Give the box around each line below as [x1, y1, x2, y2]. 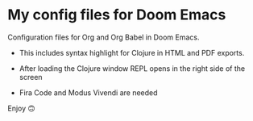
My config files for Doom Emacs [7, 6, 226, 24]
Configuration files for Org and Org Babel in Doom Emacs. [7, 32, 200, 42]
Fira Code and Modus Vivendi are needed [19, 87, 158, 98]
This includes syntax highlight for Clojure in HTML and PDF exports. [19, 48, 245, 57]
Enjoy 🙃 [7, 103, 35, 113]
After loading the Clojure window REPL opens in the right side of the [19, 63, 246, 73]
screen [19, 72, 43, 81]
